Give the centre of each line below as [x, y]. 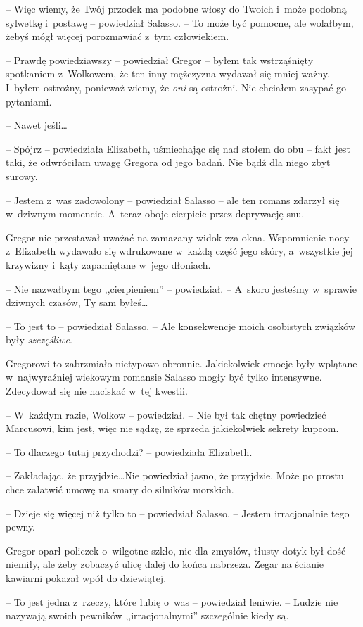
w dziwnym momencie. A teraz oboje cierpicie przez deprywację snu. [155, 214]
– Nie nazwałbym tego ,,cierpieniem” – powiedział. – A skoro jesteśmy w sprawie [181, 288]
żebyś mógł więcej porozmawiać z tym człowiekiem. [117, 36]
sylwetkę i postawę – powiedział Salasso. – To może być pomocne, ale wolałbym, [180, 22]
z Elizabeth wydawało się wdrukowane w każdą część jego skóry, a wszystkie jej [179, 251]
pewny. [21, 527]
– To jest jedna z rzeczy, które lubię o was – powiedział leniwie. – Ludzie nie [172, 601]
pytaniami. [29, 101]
